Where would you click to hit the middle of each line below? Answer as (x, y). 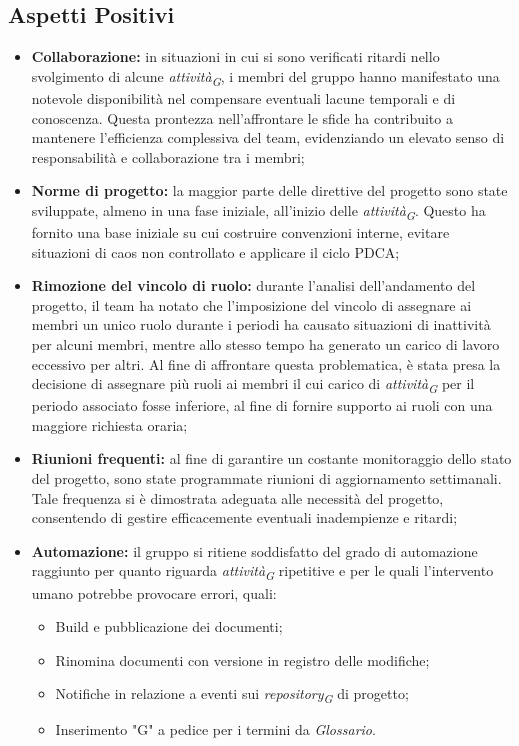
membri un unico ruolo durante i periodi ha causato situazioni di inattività (261, 324)
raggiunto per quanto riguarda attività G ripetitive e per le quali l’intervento (262, 572)
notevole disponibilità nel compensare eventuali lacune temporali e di (243, 97)
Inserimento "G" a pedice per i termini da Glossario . (215, 729)
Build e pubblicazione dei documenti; (169, 626)
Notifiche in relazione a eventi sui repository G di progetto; (232, 695)
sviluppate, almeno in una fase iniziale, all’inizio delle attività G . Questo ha (258, 211)
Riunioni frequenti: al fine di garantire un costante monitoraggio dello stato (271, 458)
